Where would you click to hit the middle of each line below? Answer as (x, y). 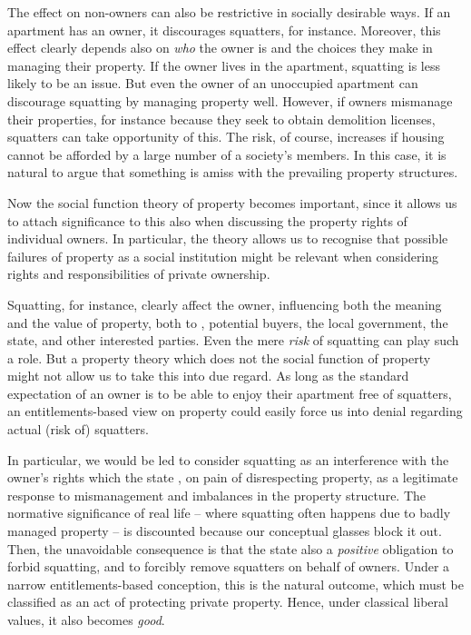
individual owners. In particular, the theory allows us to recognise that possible (228, 238)
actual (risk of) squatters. (78, 429)
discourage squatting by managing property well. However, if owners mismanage (230, 100)
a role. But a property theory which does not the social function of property (219, 357)
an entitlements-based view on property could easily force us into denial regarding (235, 411)
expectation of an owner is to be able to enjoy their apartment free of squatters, (230, 393)
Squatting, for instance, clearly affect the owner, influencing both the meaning (225, 304)
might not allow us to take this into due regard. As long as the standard (208, 376)
